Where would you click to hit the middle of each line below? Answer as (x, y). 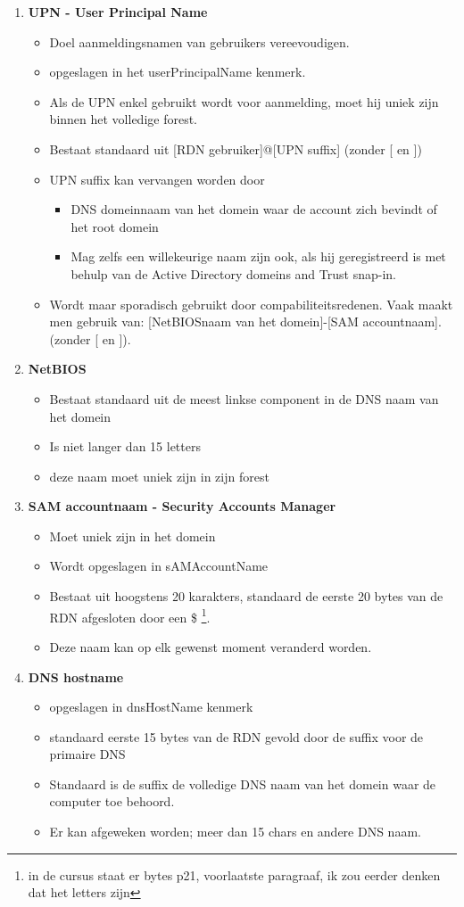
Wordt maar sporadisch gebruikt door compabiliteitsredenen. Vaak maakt (251, 304)
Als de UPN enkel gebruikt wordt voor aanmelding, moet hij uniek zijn (244, 101)
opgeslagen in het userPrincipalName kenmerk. (178, 72)
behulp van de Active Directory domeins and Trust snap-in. (233, 273)
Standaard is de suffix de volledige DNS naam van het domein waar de (243, 783)
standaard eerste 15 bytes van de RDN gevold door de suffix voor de (236, 736)
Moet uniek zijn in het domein (133, 536)
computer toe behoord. (112, 801)
